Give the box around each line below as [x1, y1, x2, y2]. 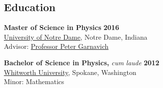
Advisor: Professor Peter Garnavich [4, 41, 109, 51]
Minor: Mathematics [4, 76, 64, 87]
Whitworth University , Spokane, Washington [4, 67, 136, 77]
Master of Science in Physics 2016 [4, 22, 119, 32]
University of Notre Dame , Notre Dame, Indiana [4, 31, 148, 42]
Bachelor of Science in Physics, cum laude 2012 [4, 57, 160, 67]
